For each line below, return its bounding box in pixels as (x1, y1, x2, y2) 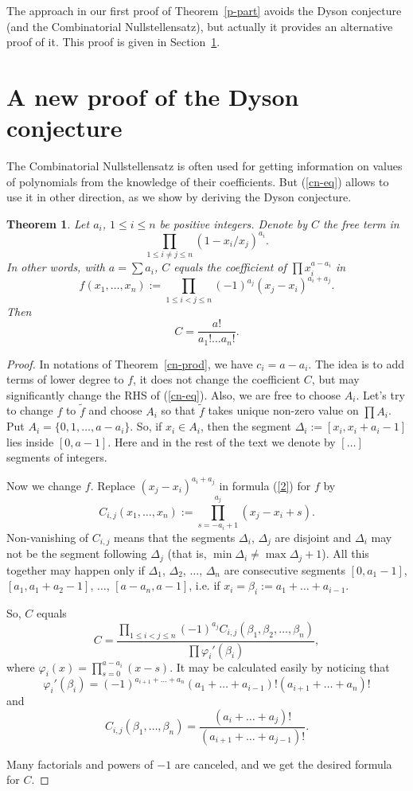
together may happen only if (6, 561, 145, 578)
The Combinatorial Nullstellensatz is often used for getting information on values (6, 158, 403, 174)
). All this (321, 545, 369, 562)
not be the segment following (6, 545, 147, 562)
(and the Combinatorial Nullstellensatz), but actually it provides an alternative (6, 18, 393, 34)
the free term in (323, 215, 399, 232)
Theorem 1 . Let (6, 215, 90, 232)
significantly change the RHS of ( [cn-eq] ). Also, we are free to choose (6, 386, 341, 403)
